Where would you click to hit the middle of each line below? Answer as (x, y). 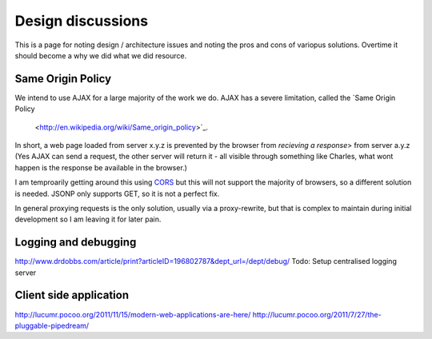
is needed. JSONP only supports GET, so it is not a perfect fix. (117, 193)
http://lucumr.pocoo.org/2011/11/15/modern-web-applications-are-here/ (133, 314)
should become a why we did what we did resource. (101, 55)
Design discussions (81, 21)
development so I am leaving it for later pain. (88, 219)
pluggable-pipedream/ (52, 325)
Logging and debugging (76, 243)
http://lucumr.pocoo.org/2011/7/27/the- (317, 314)
